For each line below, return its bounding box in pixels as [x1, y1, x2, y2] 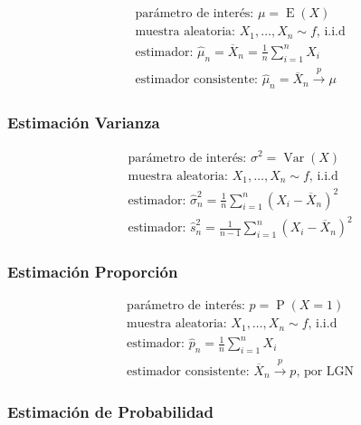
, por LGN [296, 364, 355, 378]
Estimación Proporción [7, 260, 178, 282]
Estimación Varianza [7, 111, 160, 134]
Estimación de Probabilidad [7, 401, 214, 423]
